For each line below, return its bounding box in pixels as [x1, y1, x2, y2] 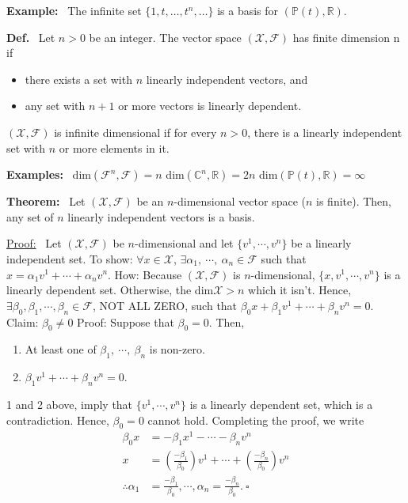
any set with [25, 97, 86, 114]
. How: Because [108, 266, 182, 282]
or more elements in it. [59, 139, 170, 156]
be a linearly [291, 235, 352, 251]
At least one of [25, 341, 97, 357]
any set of [6, 208, 54, 225]
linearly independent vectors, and [146, 70, 308, 87]
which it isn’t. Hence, [248, 282, 352, 298]
